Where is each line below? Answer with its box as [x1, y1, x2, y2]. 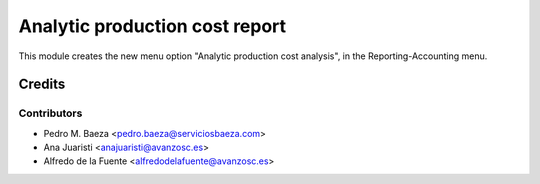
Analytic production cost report [18, 15, 287, 37]
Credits [18, 76, 66, 93]
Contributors [18, 106, 83, 120]
